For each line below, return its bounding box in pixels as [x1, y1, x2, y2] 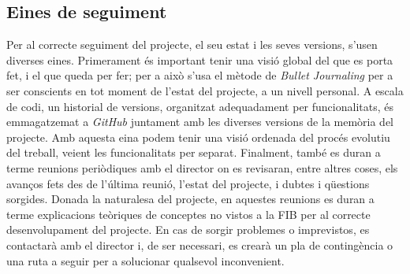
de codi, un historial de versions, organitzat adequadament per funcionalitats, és [6, 98, 393, 114]
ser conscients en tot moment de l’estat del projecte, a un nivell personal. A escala [6, 82, 404, 98]
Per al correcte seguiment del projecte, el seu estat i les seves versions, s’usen [6, 36, 378, 53]
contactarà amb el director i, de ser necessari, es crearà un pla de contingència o [6, 236, 393, 253]
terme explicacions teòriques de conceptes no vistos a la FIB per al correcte [6, 205, 371, 222]
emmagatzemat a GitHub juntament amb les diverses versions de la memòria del [6, 113, 394, 130]
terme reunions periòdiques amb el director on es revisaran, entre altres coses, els [6, 159, 398, 176]
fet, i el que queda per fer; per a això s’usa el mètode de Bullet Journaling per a [6, 67, 393, 83]
